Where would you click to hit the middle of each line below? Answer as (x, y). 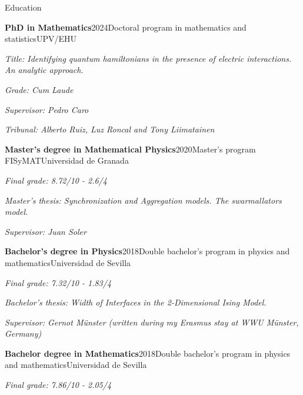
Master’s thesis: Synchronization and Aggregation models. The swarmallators (143, 200)
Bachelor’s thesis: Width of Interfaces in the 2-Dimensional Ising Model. (136, 302)
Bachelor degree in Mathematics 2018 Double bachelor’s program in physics (148, 353)
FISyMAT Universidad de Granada (67, 160)
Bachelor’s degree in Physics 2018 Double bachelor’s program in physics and (147, 251)
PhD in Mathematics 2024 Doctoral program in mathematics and (126, 27)
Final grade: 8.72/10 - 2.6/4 (56, 180)
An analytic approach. (44, 70)
